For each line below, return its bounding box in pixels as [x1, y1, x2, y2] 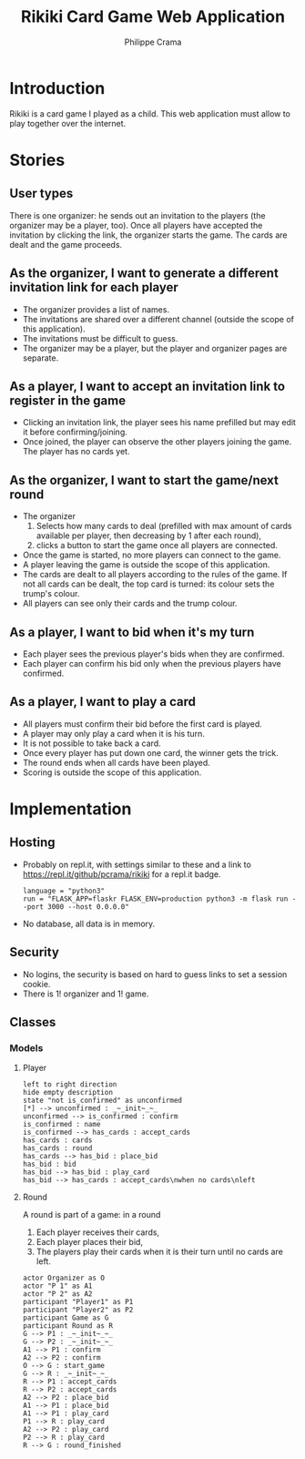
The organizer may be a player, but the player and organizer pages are [22, 342, 288, 353]
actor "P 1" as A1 [22, 1281, 93, 1291]
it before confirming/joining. [22, 426, 127, 438]
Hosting [9, 835, 56, 851]
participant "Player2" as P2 [22, 1305, 134, 1315]
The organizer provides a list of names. [22, 303, 170, 315]
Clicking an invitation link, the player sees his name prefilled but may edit [22, 417, 296, 428]
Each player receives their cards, [36, 1227, 160, 1238]
